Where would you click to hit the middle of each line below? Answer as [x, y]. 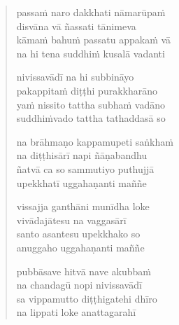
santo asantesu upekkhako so [78, 234]
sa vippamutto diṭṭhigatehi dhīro [87, 298]
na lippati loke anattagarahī [76, 312]
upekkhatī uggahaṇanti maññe [81, 182]
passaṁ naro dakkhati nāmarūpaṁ [91, 12]
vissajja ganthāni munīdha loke [83, 206]
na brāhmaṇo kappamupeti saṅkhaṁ [95, 141]
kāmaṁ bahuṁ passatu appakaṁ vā [94, 40]
